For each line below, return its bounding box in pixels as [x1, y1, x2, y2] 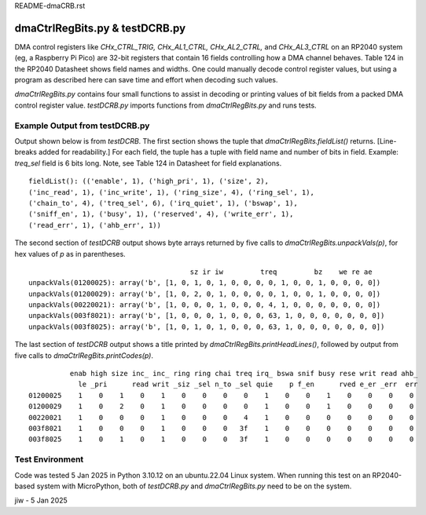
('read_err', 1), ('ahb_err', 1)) [28, 221, 161, 229]
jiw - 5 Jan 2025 [14, 495, 68, 506]
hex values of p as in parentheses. [14, 249, 126, 258]
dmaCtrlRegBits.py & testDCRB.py [14, 21, 186, 35]
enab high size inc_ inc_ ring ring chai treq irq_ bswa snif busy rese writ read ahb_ [69, 369, 418, 378]
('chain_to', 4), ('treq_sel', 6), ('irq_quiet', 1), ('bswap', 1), [28, 199, 298, 207]
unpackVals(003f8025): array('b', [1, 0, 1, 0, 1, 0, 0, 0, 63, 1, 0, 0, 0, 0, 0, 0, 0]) [28, 322, 385, 331]
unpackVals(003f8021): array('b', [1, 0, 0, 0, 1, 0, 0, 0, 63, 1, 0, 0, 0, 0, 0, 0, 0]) [28, 311, 385, 320]
